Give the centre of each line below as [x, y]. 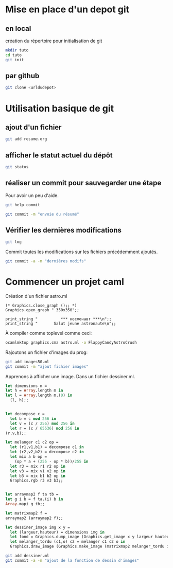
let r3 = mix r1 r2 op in [38, 466]
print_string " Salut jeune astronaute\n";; [61, 323]
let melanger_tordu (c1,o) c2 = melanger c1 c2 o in [68, 542]
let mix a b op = [29, 457]
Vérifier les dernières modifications [64, 230]
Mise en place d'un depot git [67, 10]
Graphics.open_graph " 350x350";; [42, 310]
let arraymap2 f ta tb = [32, 494]
